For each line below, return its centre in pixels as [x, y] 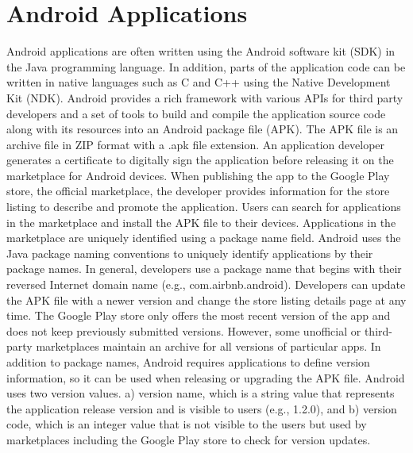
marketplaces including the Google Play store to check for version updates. [189, 439]
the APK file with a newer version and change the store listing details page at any [206, 299]
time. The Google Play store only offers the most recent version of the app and [199, 315]
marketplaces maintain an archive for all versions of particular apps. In [208, 346]
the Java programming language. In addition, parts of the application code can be [206, 66]
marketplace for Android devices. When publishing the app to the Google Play [198, 175]
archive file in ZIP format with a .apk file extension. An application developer [196, 144]
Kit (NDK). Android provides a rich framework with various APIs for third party [205, 97]
